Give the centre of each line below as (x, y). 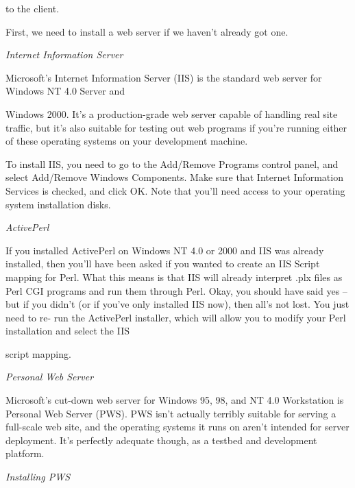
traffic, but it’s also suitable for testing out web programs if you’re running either (176, 127)
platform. (25, 453)
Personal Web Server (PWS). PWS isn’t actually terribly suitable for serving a (171, 413)
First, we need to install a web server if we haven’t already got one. (147, 31)
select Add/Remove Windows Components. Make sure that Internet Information (174, 177)
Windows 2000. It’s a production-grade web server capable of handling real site (172, 113)
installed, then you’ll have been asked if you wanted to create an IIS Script (163, 264)
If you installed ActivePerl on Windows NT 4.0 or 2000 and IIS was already (165, 250)
